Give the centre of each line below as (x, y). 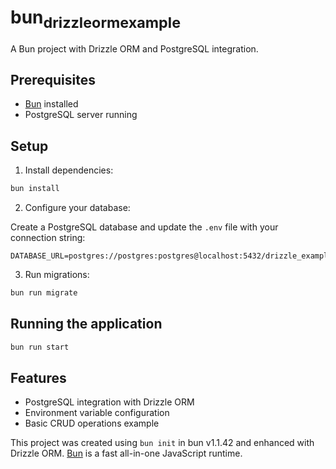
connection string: (48, 238)
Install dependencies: (69, 170)
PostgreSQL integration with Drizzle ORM (109, 402)
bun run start (40, 347)
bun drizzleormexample (96, 19)
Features (38, 377)
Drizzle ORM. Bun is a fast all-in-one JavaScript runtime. (126, 453)
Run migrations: (57, 275)
